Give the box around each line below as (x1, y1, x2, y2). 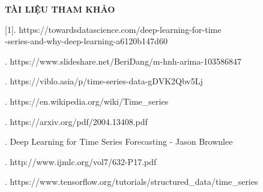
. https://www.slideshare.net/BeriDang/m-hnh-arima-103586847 (5, 54, 241, 67)
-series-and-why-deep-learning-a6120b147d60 (5, 35, 168, 47)
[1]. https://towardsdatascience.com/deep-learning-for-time (5, 23, 222, 35)
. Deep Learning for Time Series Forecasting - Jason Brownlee (5, 135, 233, 148)
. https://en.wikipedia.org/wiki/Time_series (5, 95, 169, 107)
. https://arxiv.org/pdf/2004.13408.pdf (5, 115, 148, 127)
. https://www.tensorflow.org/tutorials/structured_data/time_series (5, 175, 258, 188)
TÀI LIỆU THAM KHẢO (5, 3, 115, 15)
